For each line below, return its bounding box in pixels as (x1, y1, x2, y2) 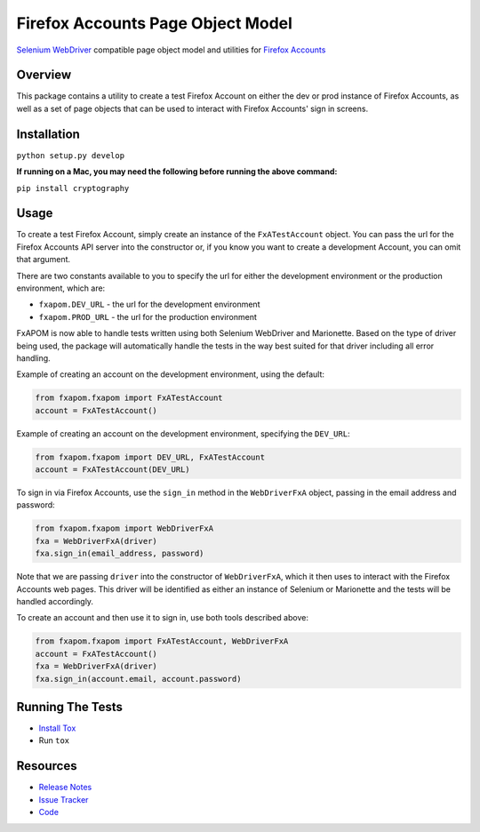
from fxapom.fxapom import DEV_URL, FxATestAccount (35, 452, 266, 462)
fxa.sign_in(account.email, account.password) (35, 674, 242, 684)
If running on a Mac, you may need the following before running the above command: (16, 166, 338, 177)
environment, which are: (16, 283, 106, 293)
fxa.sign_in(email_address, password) (35, 548, 204, 559)
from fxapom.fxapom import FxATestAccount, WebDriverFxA (35, 636, 289, 646)
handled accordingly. (16, 596, 93, 606)
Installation (16, 126, 80, 141)
